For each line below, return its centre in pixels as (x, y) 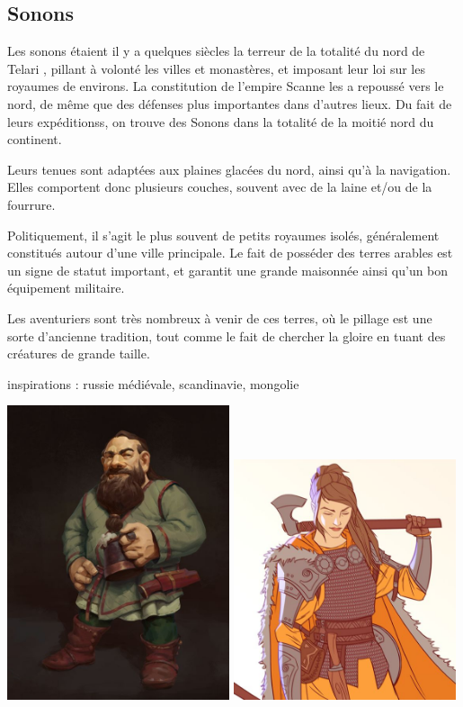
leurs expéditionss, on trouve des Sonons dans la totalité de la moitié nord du (221, 121)
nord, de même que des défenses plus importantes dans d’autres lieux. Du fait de (230, 103)
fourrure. (31, 204)
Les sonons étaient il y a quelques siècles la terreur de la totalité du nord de (216, 51)
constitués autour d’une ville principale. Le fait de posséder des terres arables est (230, 253)
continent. (35, 139)
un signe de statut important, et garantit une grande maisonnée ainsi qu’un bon (228, 270)
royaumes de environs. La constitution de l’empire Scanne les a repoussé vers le (226, 86)
